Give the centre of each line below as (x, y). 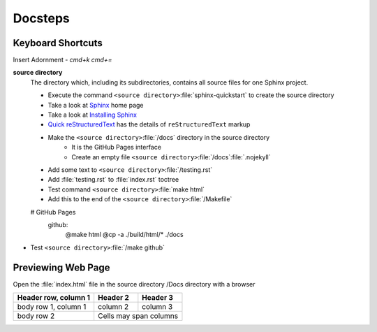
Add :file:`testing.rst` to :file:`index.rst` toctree (113, 180)
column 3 (157, 306)
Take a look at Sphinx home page (96, 105)
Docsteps (41, 18)
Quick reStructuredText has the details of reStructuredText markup (149, 124)
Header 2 (113, 297)
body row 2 (36, 316)
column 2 (113, 306)
